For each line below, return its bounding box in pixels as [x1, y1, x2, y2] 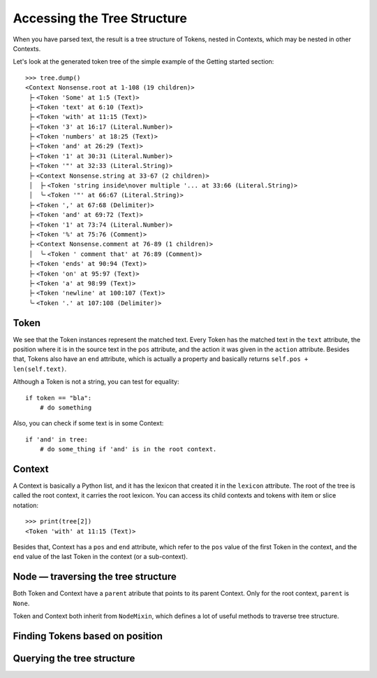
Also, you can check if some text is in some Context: [13, 419, 164, 428]
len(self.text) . [13, 365, 67, 373]
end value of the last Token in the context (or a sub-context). [13, 553, 188, 561]
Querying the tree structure [13, 652, 135, 664]
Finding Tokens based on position [13, 630, 163, 642]
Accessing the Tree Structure [13, 10, 188, 26]
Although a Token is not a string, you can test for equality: [13, 378, 179, 386]
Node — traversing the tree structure [13, 571, 177, 583]
